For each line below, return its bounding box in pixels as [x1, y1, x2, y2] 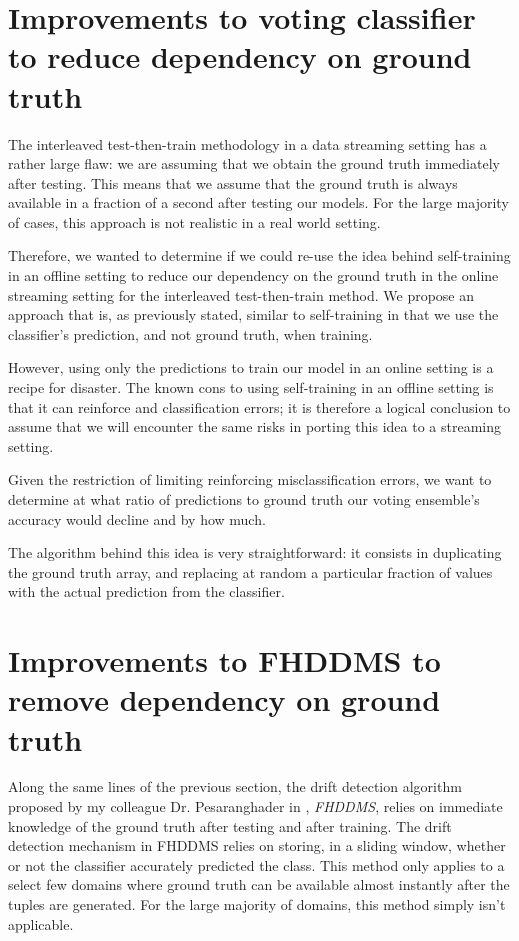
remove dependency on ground [8, 679, 441, 720]
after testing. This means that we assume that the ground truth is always [8, 172, 458, 193]
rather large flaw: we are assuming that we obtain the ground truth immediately [8, 153, 500, 174]
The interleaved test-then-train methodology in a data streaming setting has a [8, 133, 487, 154]
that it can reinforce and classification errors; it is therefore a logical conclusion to [8, 396, 511, 417]
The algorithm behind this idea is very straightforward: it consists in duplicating [8, 542, 502, 563]
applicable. [8, 913, 74, 934]
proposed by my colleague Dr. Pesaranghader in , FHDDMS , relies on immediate [8, 796, 503, 817]
